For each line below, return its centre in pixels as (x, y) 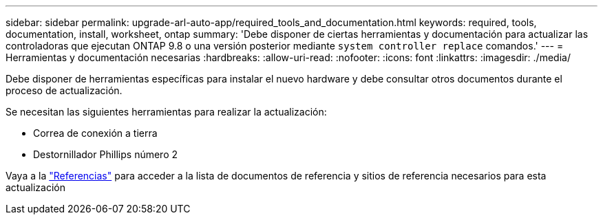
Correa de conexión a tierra (95, 133)
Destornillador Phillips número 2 (106, 154)
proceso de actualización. (64, 90)
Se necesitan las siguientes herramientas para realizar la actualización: (166, 112)
